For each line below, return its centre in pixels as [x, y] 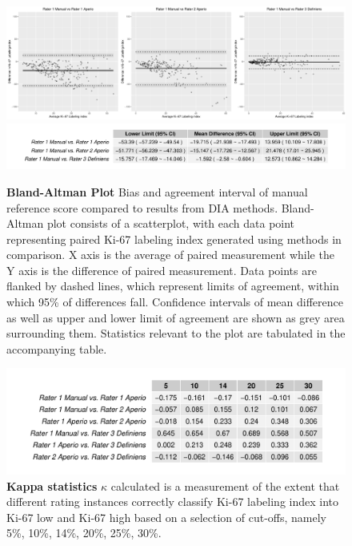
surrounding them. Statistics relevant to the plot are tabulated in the [176, 333]
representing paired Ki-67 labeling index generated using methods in [174, 239]
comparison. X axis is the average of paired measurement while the [170, 255]
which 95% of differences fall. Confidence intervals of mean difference [175, 302]
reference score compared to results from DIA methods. [142, 207]
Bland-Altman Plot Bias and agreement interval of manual [157, 191]
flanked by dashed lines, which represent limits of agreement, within [173, 286]
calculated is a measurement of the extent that [225, 485]
